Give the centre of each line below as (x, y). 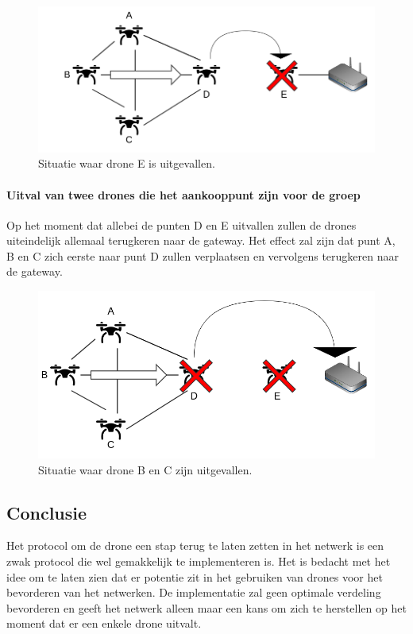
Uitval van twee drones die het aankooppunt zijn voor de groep (183, 194)
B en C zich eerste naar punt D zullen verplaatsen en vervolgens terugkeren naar (203, 255)
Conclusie (47, 512)
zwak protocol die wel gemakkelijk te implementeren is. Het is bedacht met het (199, 561)
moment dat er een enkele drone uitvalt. (104, 623)
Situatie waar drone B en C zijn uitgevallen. (145, 469)
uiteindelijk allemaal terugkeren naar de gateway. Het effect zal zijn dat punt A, (201, 240)
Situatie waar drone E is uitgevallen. (127, 163)
